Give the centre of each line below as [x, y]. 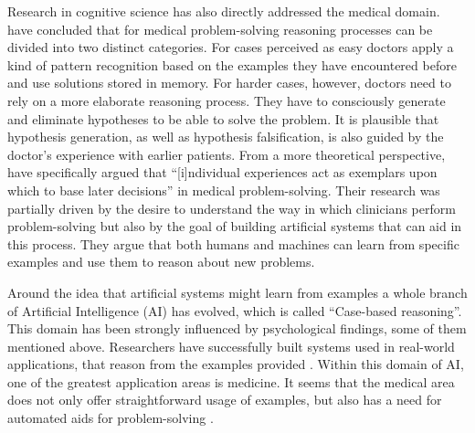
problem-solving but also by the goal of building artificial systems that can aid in [235, 226]
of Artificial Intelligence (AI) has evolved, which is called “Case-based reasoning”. [235, 310]
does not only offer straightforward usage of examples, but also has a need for [225, 400]
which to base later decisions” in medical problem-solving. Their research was [224, 190]
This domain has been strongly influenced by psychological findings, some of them [237, 328]
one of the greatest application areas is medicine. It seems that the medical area [231, 381]
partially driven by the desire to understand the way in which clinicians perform [232, 208]
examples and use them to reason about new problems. [161, 262]
